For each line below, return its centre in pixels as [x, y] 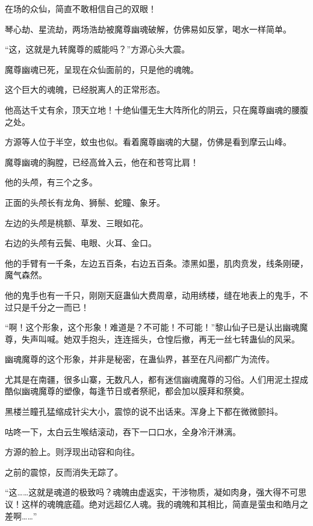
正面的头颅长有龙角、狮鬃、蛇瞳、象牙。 [85, 202]
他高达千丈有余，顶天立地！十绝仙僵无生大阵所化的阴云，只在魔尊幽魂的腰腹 [156, 109]
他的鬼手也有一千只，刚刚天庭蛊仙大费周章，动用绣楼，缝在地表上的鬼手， [152, 295]
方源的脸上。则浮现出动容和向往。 [72, 452]
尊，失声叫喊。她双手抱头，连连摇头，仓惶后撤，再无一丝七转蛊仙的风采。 [152, 339]
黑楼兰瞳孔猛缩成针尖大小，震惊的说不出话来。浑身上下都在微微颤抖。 [144, 411]
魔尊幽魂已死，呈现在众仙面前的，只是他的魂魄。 [102, 69]
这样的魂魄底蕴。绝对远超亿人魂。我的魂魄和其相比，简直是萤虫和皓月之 [165, 504]
